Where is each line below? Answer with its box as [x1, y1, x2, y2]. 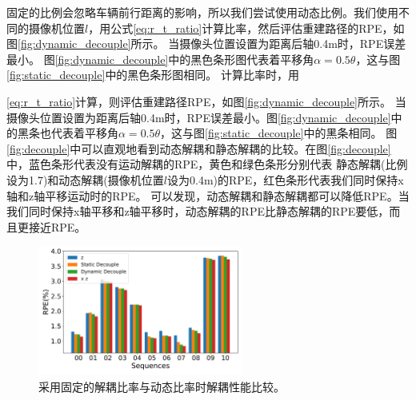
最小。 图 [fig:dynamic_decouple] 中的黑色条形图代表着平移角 [6, 50, 314, 67]
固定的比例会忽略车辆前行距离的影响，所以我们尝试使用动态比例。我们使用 [6, 4, 398, 20]
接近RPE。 [28, 218, 86, 235]
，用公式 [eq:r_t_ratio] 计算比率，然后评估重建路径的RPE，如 [88, 19, 405, 36]
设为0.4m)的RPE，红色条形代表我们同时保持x [166, 171, 404, 188]
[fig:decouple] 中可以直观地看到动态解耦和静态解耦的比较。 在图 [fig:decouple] [6, 140, 391, 156]
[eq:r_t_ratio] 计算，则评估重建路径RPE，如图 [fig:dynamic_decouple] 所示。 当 [6, 93, 406, 109]
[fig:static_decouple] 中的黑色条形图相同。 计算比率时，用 [6, 66, 300, 83]
